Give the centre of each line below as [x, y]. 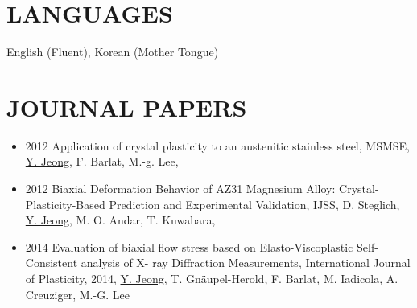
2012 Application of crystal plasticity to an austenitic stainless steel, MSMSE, [217, 145]
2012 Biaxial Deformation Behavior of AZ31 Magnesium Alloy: [180, 189]
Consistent [52, 263]
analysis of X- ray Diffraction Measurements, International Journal [246, 263]
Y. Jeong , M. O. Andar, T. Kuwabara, [120, 220]
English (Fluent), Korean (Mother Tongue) [113, 52]
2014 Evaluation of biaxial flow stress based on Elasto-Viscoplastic [189, 246]
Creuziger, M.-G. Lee [77, 294]
